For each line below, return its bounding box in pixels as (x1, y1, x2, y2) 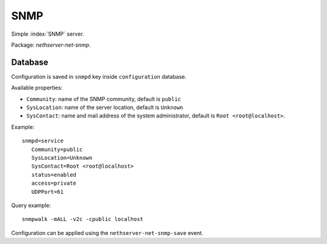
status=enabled (31, 171, 77, 178)
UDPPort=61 (31, 188, 64, 195)
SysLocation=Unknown (31, 154, 93, 161)
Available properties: (11, 84, 63, 91)
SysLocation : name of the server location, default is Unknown (26, 104, 183, 111)
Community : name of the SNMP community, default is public (26, 95, 182, 102)
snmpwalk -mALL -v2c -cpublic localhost (22, 216, 144, 223)
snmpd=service (22, 137, 64, 145)
